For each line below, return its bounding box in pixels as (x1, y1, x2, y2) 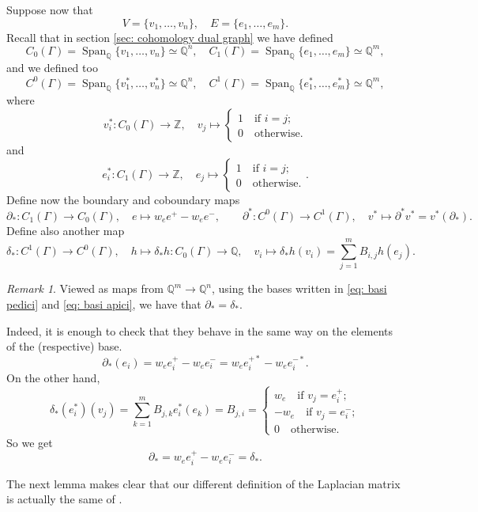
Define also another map (6, 222, 125, 238)
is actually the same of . (6, 491, 122, 507)
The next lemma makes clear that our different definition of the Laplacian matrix (6, 475, 401, 491)
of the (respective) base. (6, 338, 122, 355)
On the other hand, (6, 369, 100, 385)
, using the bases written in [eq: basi (211, 280, 387, 297)
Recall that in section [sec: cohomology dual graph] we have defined (6, 28, 333, 45)
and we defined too (6, 59, 98, 76)
